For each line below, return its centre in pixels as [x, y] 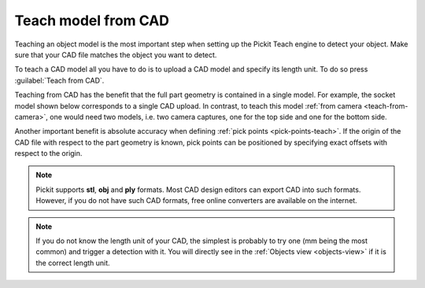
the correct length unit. [73, 263]
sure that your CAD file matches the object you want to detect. [116, 54]
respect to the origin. [48, 153]
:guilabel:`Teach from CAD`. [59, 80]
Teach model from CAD [92, 20]
